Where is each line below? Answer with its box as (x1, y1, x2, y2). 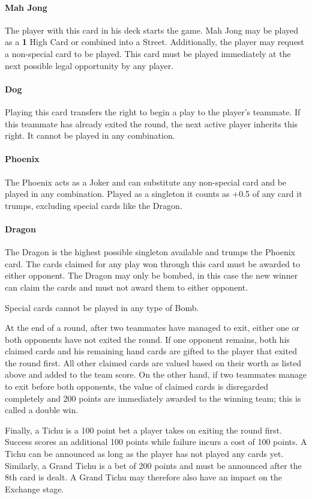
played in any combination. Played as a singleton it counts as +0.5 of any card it (5, 187, 302, 200)
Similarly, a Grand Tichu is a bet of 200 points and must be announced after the (5, 459, 302, 471)
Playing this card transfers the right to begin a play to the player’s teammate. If (5, 105, 301, 118)
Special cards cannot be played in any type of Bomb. (5, 301, 199, 313)
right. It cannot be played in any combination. (5, 129, 175, 142)
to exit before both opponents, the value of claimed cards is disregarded (5, 380, 269, 393)
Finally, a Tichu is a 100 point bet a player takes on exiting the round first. (5, 423, 282, 436)
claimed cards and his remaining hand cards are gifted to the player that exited (5, 345, 297, 357)
